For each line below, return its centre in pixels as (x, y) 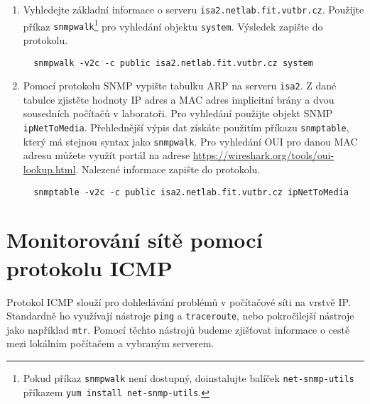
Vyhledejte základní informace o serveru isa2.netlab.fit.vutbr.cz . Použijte (194, 9)
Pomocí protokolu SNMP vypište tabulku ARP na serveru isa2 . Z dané (180, 86)
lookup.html (49, 169)
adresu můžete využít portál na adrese (107, 155)
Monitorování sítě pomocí (135, 240)
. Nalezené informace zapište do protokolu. (168, 169)
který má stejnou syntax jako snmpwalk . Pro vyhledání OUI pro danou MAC (190, 141)
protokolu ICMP (89, 267)
